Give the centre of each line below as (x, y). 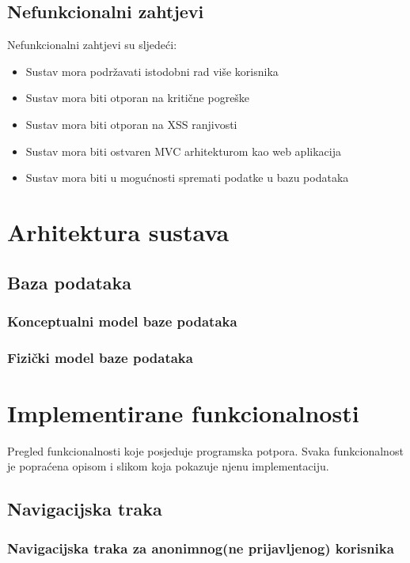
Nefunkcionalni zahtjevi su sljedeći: (92, 45)
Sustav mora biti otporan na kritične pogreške (138, 98)
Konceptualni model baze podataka (122, 321)
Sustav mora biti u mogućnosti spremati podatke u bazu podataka (187, 178)
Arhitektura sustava (118, 231)
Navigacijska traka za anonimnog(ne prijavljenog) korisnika (201, 548)
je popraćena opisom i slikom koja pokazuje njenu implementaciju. (168, 466)
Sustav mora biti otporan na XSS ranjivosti (131, 124)
